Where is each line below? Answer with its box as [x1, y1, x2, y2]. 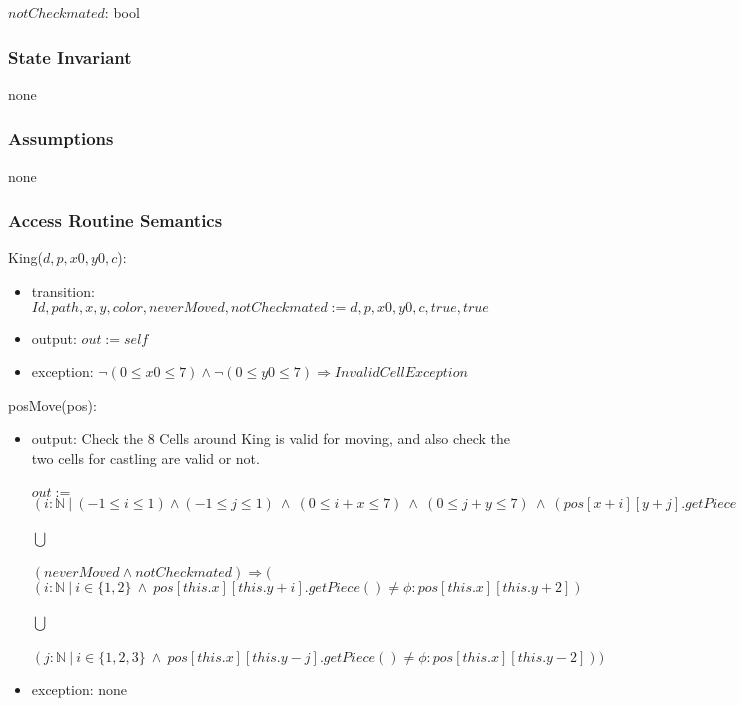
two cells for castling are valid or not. [31, 448, 260, 468]
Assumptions [8, 126, 114, 151]
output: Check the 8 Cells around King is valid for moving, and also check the [31, 428, 511, 449]
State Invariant [8, 44, 132, 69]
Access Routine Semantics [8, 208, 223, 233]
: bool [104, 2, 140, 22]
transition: [31, 281, 95, 302]
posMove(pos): [8, 394, 97, 415]
